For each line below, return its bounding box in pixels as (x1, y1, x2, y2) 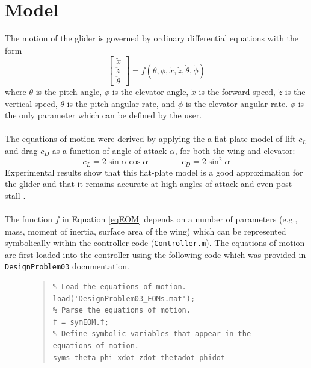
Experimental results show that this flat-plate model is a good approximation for (5, 165, 303, 178)
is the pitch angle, (35, 85, 102, 98)
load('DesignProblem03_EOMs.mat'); (52, 294, 196, 303)
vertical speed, (5, 97, 58, 109)
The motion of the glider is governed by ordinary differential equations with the (5, 32, 299, 44)
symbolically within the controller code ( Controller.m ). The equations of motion (5, 236, 305, 249)
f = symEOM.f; (52, 317, 109, 327)
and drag (5, 144, 38, 157)
